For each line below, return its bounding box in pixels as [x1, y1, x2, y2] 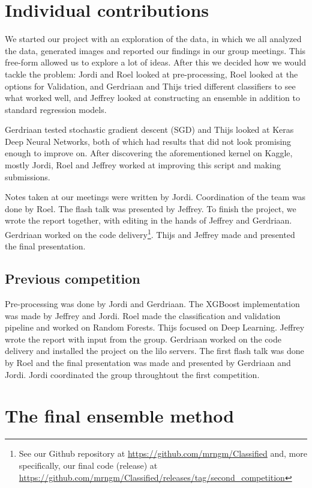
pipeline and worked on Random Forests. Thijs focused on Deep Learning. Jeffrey [5, 321, 305, 334]
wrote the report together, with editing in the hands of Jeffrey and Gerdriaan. [5, 214, 292, 227]
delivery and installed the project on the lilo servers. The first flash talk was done [5, 344, 304, 357]
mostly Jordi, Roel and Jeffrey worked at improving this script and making [5, 159, 281, 171]
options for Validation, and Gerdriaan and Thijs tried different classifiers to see [5, 79, 296, 92]
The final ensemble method [5, 403, 235, 428]
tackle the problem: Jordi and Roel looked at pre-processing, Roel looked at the [5, 67, 298, 80]
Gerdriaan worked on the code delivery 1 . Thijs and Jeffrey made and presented [5, 227, 295, 240]
